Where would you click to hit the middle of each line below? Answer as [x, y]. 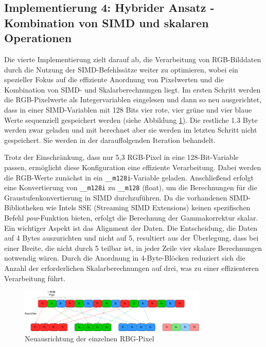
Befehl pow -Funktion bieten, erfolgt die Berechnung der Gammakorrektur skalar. [131, 218]
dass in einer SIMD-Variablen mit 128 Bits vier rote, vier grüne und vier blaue [128, 109]
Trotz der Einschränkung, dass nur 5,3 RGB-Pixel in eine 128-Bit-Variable [121, 157]
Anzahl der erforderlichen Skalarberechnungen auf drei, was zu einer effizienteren [132, 268]
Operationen [38, 38]
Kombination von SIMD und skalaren [107, 22]
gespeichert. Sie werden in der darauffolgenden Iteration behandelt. [110, 140]
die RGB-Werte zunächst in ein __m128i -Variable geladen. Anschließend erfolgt [129, 177]
